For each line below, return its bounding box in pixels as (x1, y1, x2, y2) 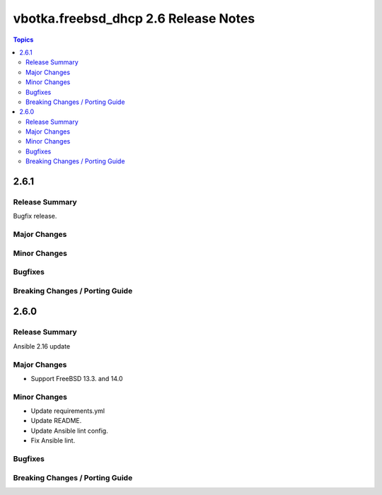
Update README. (30, 417, 82, 425)
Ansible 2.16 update (13, 342, 71, 350)
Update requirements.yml (30, 407, 105, 415)
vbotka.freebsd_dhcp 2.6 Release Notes (13, 11, 255, 26)
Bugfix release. (13, 212, 57, 221)
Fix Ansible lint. (30, 436, 76, 445)
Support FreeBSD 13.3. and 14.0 (30, 374, 123, 383)
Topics (13, 35, 34, 44)
